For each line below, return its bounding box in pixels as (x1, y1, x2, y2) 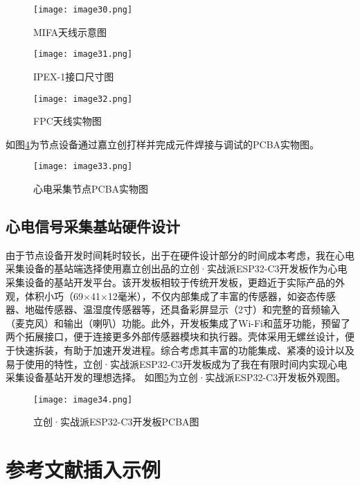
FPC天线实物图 (33, 114, 102, 128)
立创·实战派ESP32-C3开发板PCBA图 (33, 414, 199, 429)
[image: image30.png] (33, 5, 133, 15)
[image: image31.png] (33, 49, 133, 60)
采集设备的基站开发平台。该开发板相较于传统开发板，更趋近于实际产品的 (6, 274, 335, 289)
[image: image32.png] (33, 94, 133, 104)
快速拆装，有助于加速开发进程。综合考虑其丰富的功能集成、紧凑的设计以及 (15, 342, 354, 357)
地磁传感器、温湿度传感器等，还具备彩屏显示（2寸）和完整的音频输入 (24, 302, 340, 317)
